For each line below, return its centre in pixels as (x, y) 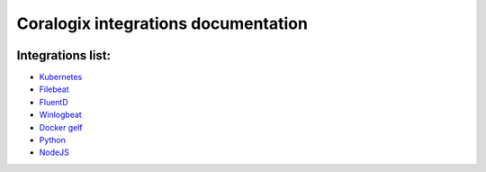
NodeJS (54, 152)
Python (53, 140)
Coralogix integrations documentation (162, 23)
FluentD (54, 102)
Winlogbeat (61, 115)
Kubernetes (61, 77)
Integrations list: (64, 55)
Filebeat (54, 89)
